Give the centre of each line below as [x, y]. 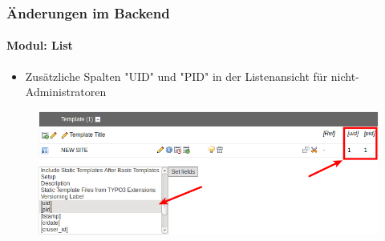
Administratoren [66, 92]
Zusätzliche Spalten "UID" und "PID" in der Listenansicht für [176, 76]
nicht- [345, 76]
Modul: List [40, 45]
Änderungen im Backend [88, 12]
